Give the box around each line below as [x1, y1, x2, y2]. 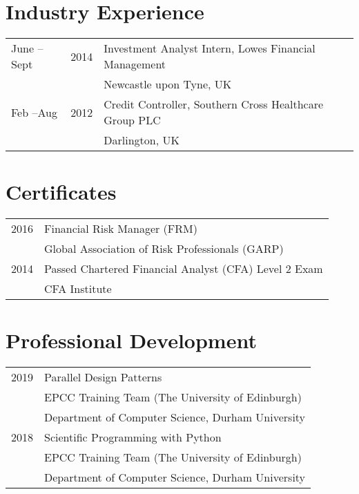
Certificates [6, 178, 117, 206]
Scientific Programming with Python [44, 429, 222, 446]
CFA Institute [44, 281, 112, 297]
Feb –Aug [11, 104, 57, 120]
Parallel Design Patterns [44, 369, 162, 386]
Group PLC [104, 112, 161, 129]
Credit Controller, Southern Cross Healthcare [104, 96, 324, 113]
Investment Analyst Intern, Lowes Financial [104, 40, 316, 57]
